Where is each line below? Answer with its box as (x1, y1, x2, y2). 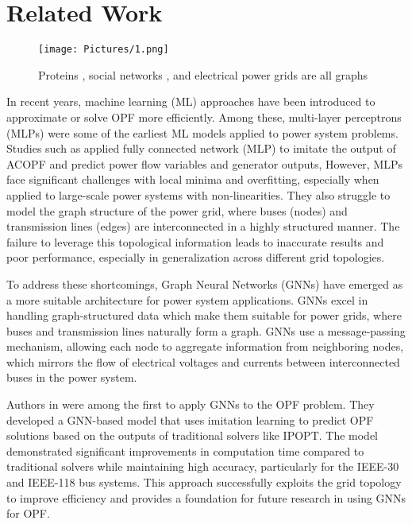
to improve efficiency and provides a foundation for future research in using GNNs (6, 489, 406, 506)
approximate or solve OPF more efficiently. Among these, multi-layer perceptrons (6, 108, 402, 125)
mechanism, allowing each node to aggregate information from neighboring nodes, (6, 338, 404, 355)
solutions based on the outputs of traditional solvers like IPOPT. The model (6, 427, 379, 444)
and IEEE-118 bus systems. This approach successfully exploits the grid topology (6, 474, 402, 491)
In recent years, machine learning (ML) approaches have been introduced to (6, 93, 375, 110)
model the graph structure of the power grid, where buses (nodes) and (6, 202, 348, 219)
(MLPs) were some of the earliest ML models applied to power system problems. (6, 124, 399, 141)
